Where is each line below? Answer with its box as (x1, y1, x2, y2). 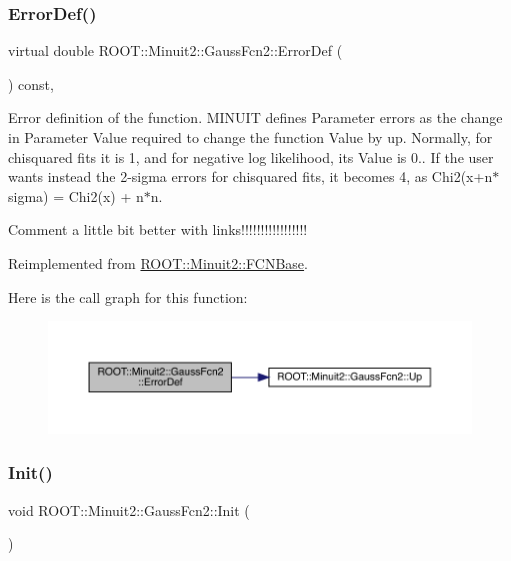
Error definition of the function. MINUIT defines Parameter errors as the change (8, 107, 503, 128)
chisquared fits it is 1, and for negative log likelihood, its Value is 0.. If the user (8, 146, 494, 167)
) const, (8, 73, 54, 94)
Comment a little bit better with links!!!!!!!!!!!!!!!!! (8, 219, 308, 240)
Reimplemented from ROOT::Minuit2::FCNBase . (8, 252, 308, 273)
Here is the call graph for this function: (8, 286, 248, 307)
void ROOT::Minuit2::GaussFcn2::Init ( (8, 499, 250, 520)
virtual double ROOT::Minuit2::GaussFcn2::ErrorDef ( (8, 40, 343, 61)
